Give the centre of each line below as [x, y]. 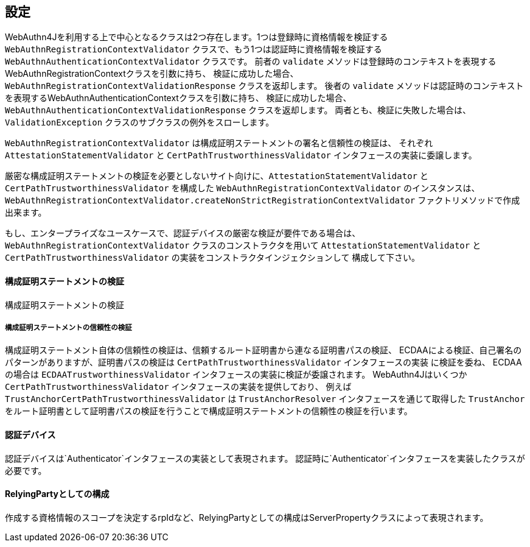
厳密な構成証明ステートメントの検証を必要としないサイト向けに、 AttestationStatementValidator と [217, 176]
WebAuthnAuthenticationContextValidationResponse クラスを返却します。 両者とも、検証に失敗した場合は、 [238, 110]
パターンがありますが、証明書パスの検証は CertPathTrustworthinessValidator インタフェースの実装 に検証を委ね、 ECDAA [263, 362]
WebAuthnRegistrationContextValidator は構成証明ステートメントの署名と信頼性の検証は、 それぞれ [219, 143]
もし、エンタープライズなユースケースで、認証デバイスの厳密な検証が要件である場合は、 [183, 233]
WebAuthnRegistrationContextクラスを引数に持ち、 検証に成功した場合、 [152, 74]
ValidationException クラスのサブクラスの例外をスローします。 [140, 122]
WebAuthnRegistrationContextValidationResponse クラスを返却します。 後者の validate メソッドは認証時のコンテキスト [264, 86]
